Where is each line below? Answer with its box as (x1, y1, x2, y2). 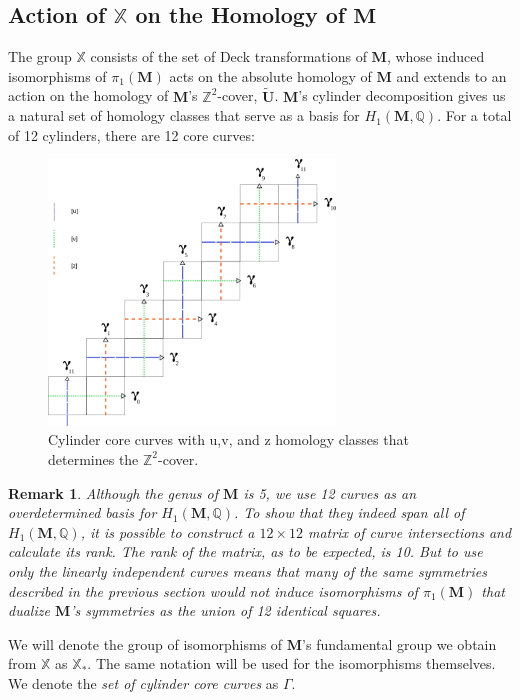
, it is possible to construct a (80, 521, 255, 542)
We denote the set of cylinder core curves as (8, 672, 279, 693)
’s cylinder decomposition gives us (298, 85, 506, 106)
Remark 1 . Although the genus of (8, 482, 219, 503)
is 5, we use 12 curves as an (243, 482, 417, 503)
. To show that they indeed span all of (234, 502, 465, 523)
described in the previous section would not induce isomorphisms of (8, 580, 418, 601)
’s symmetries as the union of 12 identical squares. (70, 600, 381, 621)
